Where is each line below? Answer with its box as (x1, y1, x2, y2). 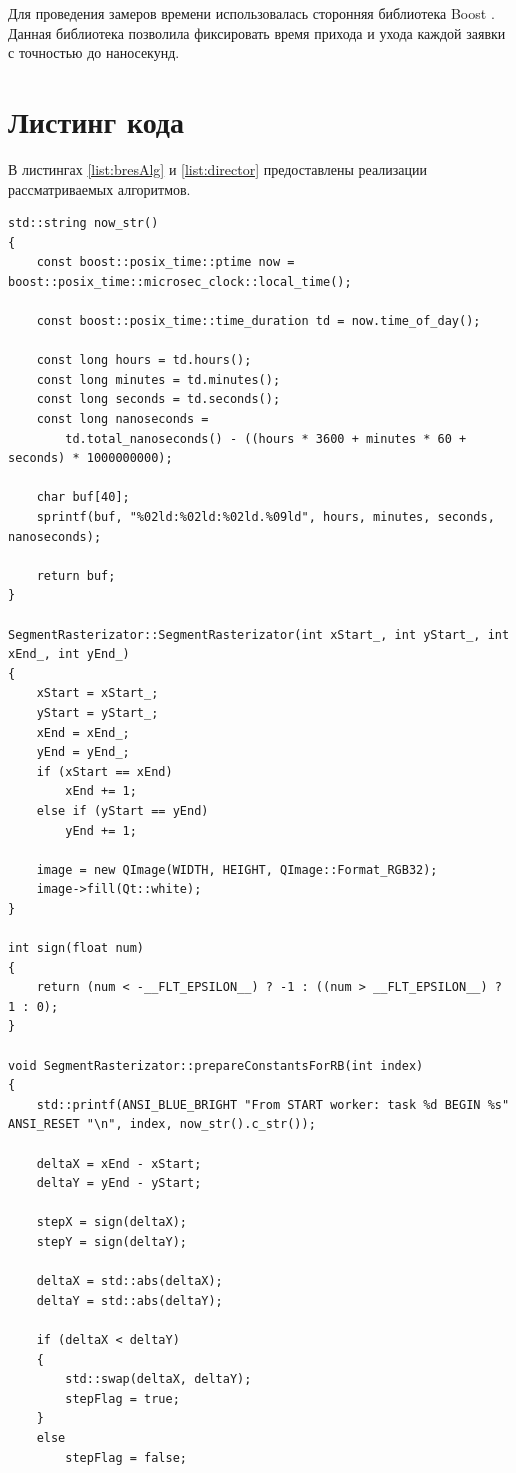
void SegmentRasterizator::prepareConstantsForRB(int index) (8, 1058, 424, 1073)
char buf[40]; (36, 490, 130, 505)
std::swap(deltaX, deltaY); (65, 1372, 252, 1387)
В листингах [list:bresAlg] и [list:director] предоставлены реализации (8, 158, 428, 179)
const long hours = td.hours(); (36, 353, 252, 368)
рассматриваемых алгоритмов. (8, 178, 191, 199)
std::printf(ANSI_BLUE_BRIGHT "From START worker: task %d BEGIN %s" (36, 1097, 510, 1112)
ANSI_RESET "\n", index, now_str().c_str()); (8, 1117, 316, 1132)
